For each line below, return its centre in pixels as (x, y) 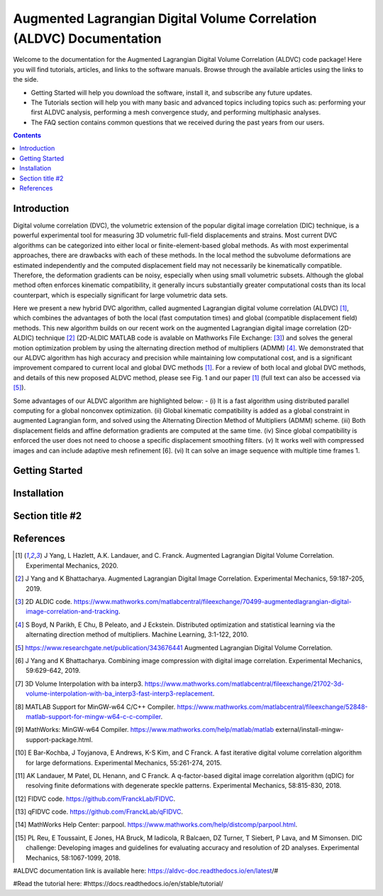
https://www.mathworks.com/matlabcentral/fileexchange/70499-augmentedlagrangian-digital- (213, 602)
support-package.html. (60, 740)
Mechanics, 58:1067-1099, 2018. (73, 858)
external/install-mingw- (310, 730)
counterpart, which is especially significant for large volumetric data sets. (121, 295)
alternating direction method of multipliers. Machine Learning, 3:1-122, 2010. (137, 635)
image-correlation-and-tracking (72, 612)
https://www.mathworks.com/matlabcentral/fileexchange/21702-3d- (244, 684)
